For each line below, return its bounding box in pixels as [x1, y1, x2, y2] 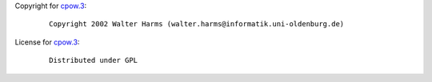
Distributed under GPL [49, 56, 138, 65]
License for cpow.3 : [14, 37, 80, 47]
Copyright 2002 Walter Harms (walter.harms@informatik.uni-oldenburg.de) [49, 20, 345, 29]
